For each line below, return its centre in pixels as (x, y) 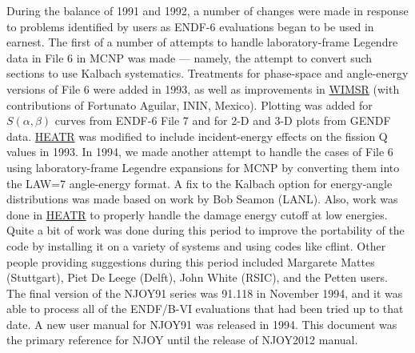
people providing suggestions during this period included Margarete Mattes (191, 261)
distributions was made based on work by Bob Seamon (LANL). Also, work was (202, 199)
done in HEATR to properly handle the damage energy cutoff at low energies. (197, 214)
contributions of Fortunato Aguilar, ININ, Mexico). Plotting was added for (190, 104)
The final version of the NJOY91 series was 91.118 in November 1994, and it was (205, 293)
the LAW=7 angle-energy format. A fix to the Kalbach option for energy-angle (200, 183)
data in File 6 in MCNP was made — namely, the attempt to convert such (190, 57)
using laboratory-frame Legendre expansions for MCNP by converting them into (203, 167)
